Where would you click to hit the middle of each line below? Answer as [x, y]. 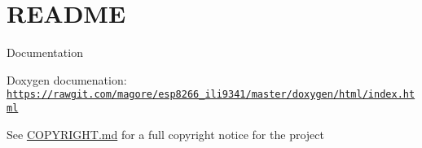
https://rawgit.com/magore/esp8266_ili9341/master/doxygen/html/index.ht [211, 95]
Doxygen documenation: [67, 79]
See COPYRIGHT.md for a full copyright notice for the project [165, 134]
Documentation [45, 52]
